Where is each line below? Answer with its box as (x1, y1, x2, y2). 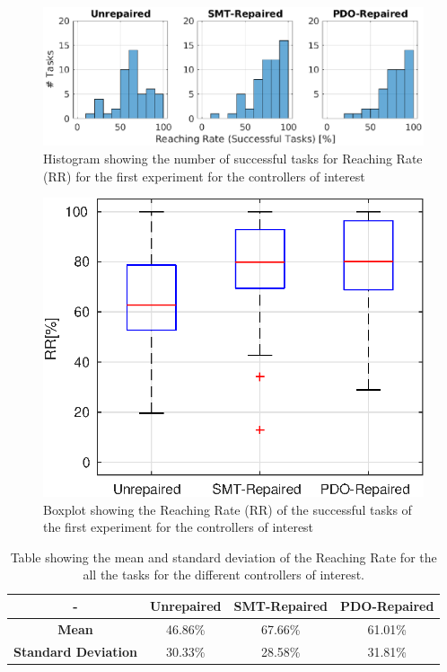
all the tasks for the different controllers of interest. (83, 565, 364, 584)
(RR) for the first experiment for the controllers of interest (43, 166, 365, 185)
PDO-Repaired (339, 597, 434, 615)
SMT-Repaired (233, 597, 328, 615)
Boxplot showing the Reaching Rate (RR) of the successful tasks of (43, 500, 412, 518)
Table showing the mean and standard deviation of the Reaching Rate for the (10, 547, 437, 566)
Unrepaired (149, 597, 222, 615)
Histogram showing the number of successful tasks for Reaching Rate (43, 149, 423, 168)
